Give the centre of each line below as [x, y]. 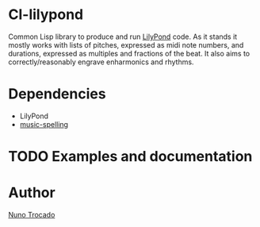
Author [32, 193]
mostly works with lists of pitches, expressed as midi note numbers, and [126, 44]
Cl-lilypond [46, 15]
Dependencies [57, 94]
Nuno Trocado [32, 215]
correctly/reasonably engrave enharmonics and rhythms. [101, 62]
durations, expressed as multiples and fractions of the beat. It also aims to [129, 53]
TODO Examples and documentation [130, 157]
